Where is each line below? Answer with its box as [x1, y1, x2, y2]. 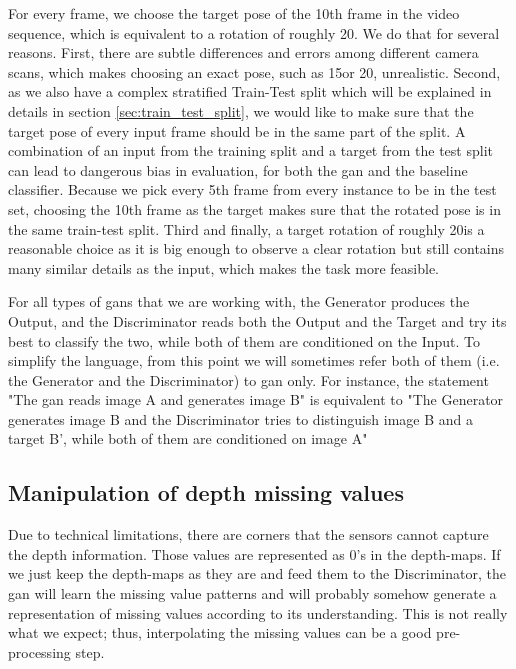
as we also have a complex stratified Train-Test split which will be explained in [8, 81, 492, 102]
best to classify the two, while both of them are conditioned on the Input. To [8, 330, 480, 351]
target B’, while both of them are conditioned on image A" [8, 428, 368, 449]
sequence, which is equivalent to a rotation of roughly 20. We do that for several [8, 22, 500, 43]
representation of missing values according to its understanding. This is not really [8, 602, 508, 623]
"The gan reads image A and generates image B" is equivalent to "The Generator [8, 389, 504, 410]
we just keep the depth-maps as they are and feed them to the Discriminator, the [8, 563, 506, 584]
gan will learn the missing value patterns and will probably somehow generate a [8, 583, 497, 604]
